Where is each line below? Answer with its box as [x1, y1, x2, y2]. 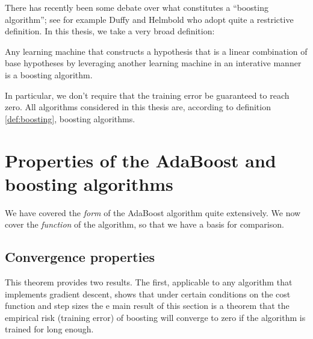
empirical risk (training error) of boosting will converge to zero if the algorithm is [5, 311, 306, 323]
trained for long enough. [5, 323, 94, 335]
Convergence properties [5, 247, 155, 266]
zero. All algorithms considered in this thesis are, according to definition [5, 101, 271, 113]
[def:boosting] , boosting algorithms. [5, 112, 135, 125]
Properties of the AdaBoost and [5, 148, 276, 172]
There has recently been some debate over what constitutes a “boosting [5, 1, 268, 13]
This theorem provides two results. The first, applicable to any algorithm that [5, 276, 293, 288]
